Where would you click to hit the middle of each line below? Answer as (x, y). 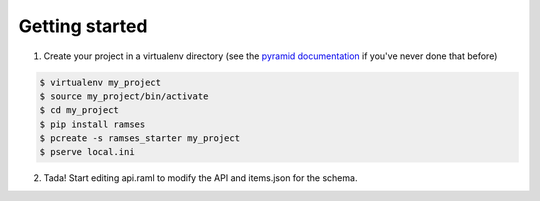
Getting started (83, 26)
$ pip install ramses (92, 124)
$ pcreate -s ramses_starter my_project (139, 138)
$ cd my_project (79, 110)
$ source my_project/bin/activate (124, 96)
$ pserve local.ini (87, 152)
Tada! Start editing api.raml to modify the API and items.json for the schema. (200, 178)
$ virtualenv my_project (100, 82)
